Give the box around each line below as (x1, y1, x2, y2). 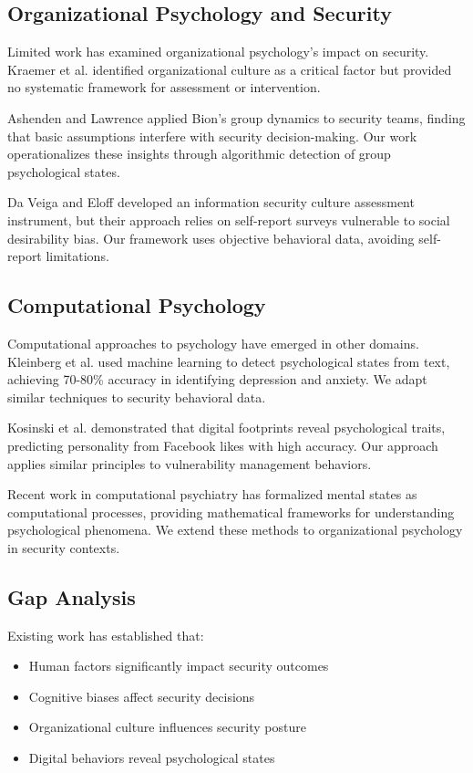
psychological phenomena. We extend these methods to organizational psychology (7, 520, 463, 539)
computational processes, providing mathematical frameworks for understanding (7, 502, 455, 521)
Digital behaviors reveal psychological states (28, 748, 275, 768)
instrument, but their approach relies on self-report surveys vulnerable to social (7, 210, 450, 229)
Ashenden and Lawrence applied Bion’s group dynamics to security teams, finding (7, 108, 466, 127)
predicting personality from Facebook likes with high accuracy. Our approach (7, 435, 438, 454)
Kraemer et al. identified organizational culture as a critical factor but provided (7, 59, 452, 78)
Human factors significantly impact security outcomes (28, 656, 329, 675)
